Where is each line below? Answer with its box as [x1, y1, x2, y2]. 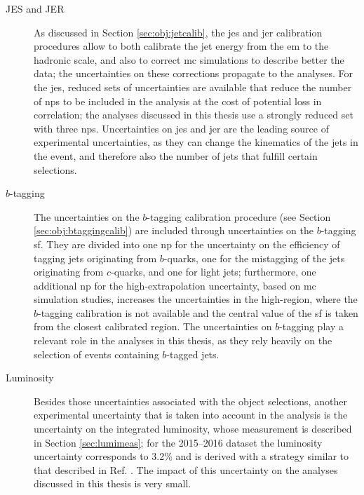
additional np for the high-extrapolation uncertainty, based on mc [34, 278, 316, 292]
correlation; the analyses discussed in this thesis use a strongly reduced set [34, 107, 353, 122]
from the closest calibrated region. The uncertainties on [34, 319, 272, 334]
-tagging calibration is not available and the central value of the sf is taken [38, 305, 358, 320]
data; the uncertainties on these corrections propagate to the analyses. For [34, 66, 353, 81]
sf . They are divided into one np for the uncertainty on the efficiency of [34, 236, 340, 251]
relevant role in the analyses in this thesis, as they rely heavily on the [34, 333, 332, 348]
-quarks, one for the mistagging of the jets [163, 250, 345, 265]
